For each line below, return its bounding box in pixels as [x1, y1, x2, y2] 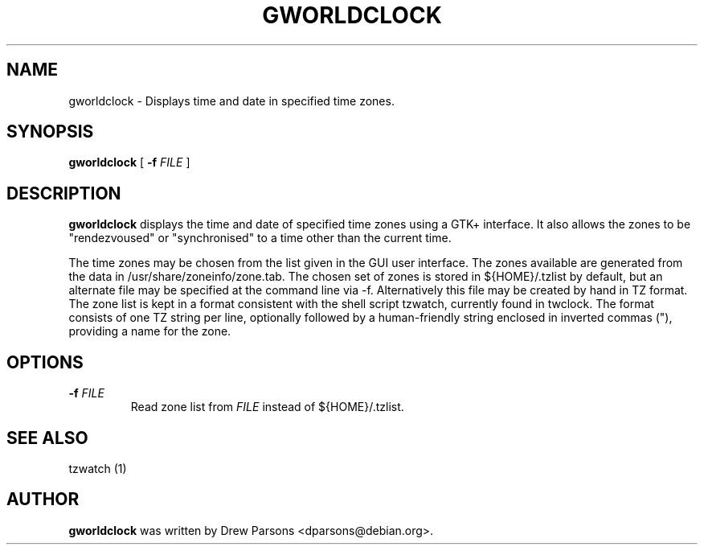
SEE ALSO [6, 427, 88, 448]
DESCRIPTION [6, 183, 121, 204]
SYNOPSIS [6, 121, 94, 142]
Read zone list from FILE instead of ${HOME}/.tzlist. [130, 400, 404, 414]
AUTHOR [6, 489, 80, 510]
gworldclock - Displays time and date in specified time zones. [68, 93, 395, 108]
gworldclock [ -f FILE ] [68, 155, 190, 170]
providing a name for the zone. [68, 324, 231, 339]
